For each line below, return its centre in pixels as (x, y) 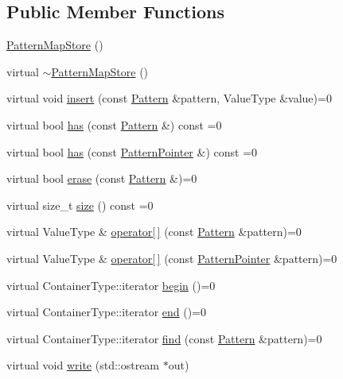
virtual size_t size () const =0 (80, 205)
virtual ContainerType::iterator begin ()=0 (111, 285)
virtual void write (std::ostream (83, 365)
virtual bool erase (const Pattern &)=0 (102, 178)
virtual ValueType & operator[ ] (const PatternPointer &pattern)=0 (172, 258)
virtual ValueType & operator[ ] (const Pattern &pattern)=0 (154, 232)
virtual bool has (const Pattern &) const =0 (114, 124)
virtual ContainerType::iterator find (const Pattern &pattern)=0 (164, 338)
